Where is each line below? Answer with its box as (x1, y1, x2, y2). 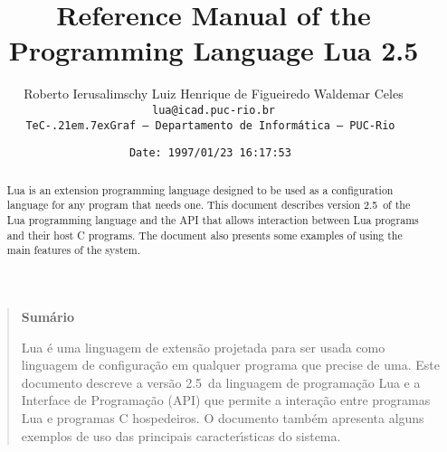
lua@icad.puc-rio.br (151, 103, 276, 117)
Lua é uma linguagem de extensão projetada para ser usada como (21, 337, 385, 356)
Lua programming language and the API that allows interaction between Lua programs (6, 212, 419, 227)
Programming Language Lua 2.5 (8, 32, 419, 69)
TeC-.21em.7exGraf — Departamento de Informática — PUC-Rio (25, 118, 395, 132)
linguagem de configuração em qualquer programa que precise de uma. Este (21, 355, 440, 374)
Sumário (21, 306, 75, 325)
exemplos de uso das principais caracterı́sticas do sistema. (21, 426, 341, 445)
